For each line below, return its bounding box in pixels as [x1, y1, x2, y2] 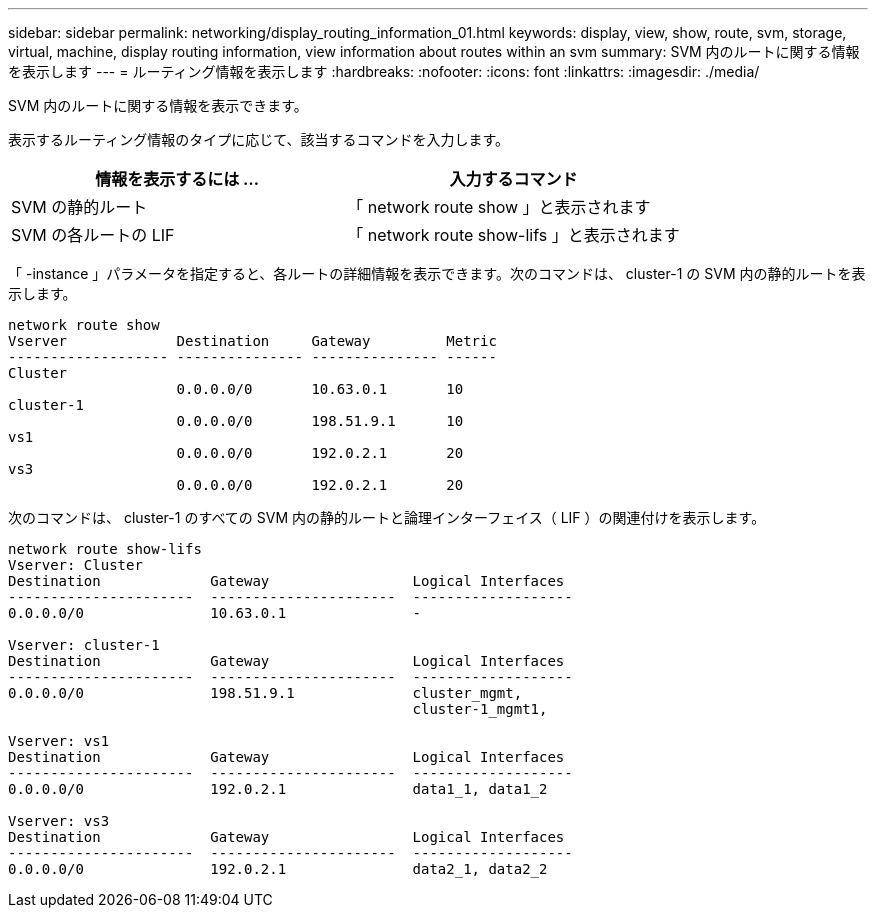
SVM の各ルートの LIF [11, 225, 175, 245]
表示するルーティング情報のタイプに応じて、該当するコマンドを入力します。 [8, 131, 510, 148]
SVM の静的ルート [11, 197, 148, 217]
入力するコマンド [449, 169, 578, 189]
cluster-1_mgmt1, [412, 701, 548, 717]
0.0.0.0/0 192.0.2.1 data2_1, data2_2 [8, 861, 548, 877]
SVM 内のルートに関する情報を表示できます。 [8, 97, 308, 114]
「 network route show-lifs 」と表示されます [347, 225, 680, 245]
